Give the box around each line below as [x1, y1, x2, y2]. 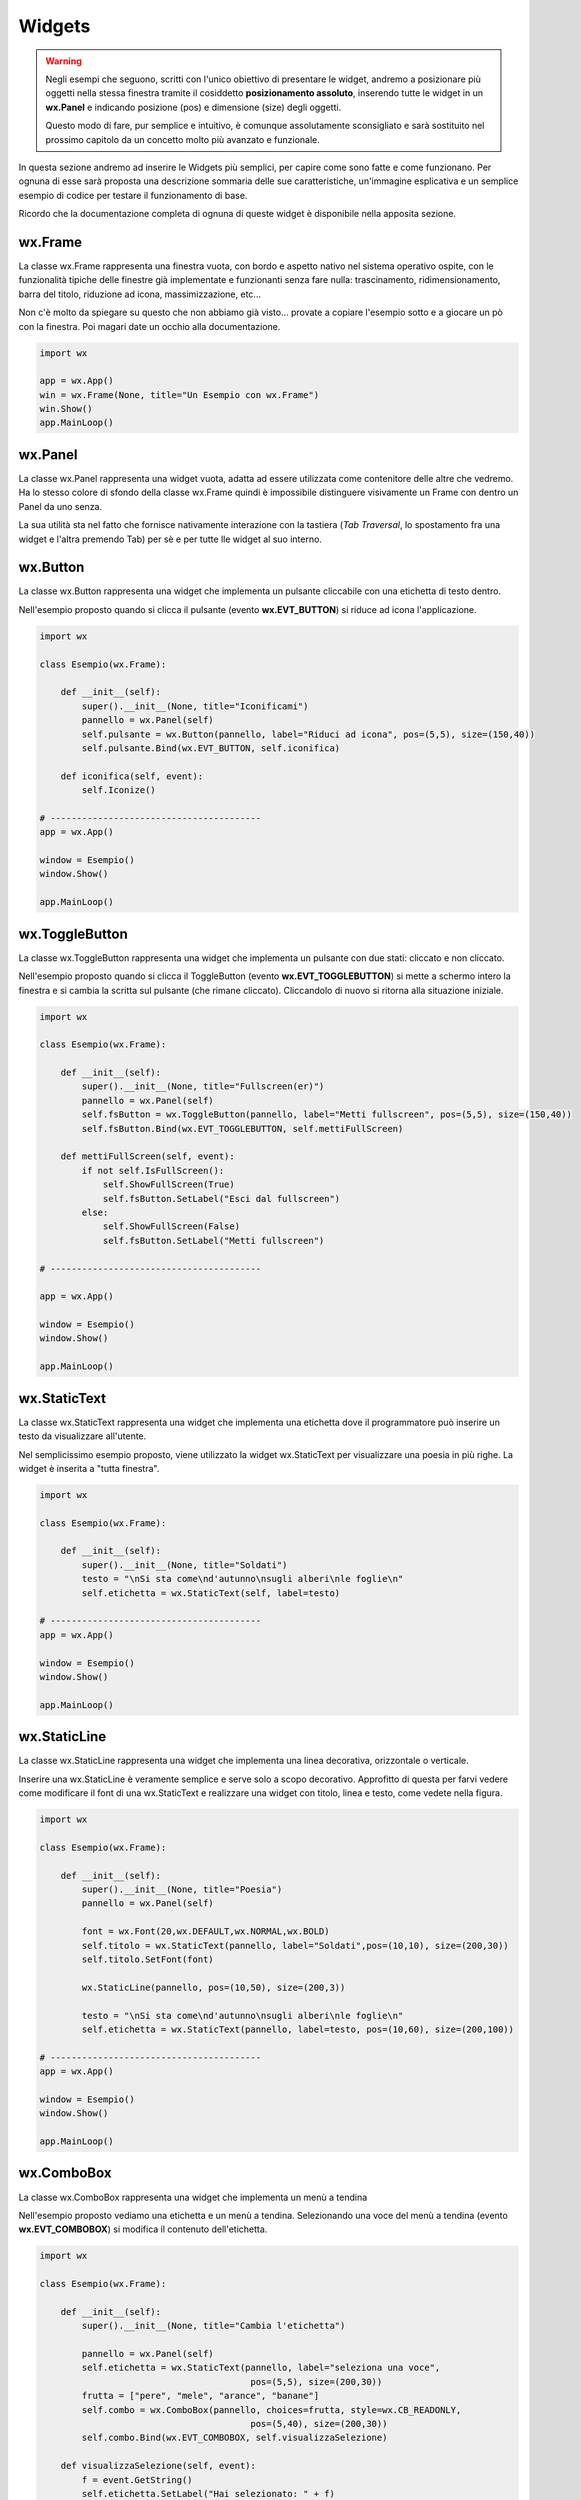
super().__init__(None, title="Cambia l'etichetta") [81, 2320, 346, 2332]
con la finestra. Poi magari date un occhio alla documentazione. [18, 320, 281, 332]
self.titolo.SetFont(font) [81, 1953, 214, 1965]
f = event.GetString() [81, 2474, 194, 2485]
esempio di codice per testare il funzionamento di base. [18, 189, 248, 201]
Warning [45, 55, 82, 67]
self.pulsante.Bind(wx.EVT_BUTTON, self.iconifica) [81, 742, 341, 754]
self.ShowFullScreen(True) [102, 1179, 235, 1190]
